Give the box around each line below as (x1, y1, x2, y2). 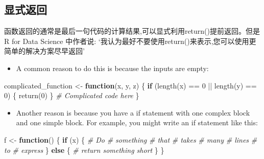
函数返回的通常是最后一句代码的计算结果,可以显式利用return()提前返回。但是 (4, 26, 260, 36)
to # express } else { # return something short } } (4, 144, 164, 155)
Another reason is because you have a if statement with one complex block (16, 107, 250, 118)
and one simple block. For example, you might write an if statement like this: (16, 117, 258, 128)
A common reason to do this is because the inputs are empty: (16, 62, 209, 73)
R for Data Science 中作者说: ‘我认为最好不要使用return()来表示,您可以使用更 (4, 35, 256, 46)
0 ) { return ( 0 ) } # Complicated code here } (4, 90, 139, 101)
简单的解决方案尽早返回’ (4, 46, 85, 56)
